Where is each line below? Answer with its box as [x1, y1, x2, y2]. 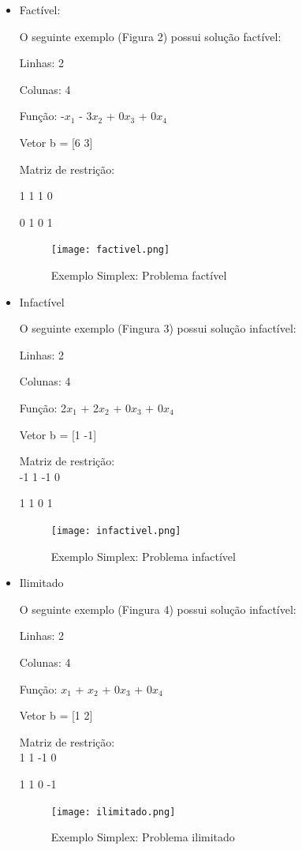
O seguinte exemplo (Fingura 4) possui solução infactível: [19, 600, 296, 617]
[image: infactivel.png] [50, 525, 181, 536]
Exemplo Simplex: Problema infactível [50, 547, 236, 564]
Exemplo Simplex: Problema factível [50, 267, 227, 283]
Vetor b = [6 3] [19, 134, 93, 150]
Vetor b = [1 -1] [19, 426, 97, 442]
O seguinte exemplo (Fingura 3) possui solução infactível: [19, 320, 296, 337]
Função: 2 [19, 399, 67, 416]
